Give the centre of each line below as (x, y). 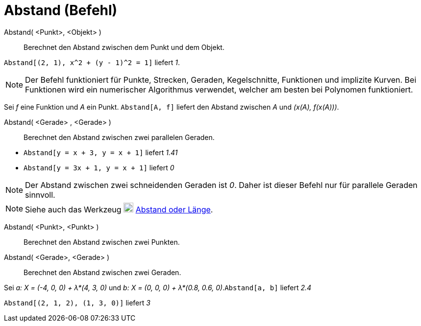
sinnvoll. (40, 195)
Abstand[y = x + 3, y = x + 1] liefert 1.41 (101, 152)
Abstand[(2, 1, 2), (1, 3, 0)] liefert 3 (77, 303)
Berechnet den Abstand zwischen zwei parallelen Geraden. (119, 137)
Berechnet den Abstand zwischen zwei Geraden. (102, 272)
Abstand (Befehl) (61, 10)
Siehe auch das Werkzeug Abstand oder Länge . (119, 209)
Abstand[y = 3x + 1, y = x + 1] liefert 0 (99, 167)
